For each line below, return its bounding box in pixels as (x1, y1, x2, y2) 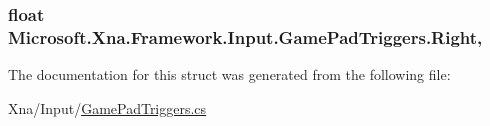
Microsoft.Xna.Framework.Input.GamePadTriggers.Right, (8, 24, 483, 49)
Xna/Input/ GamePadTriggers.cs (8, 97, 207, 118)
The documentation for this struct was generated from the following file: (8, 64, 451, 85)
